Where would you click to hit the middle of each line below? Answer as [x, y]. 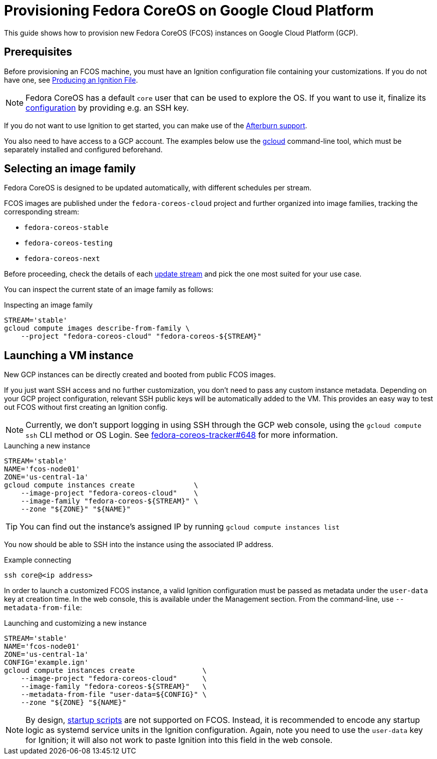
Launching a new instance [47, 446]
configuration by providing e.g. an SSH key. [107, 107]
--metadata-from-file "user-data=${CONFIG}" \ [114, 695]
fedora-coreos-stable [66, 228]
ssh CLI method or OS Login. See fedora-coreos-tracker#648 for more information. [182, 435]
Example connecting [38, 560]
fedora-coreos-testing [69, 243]
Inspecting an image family [48, 305]
